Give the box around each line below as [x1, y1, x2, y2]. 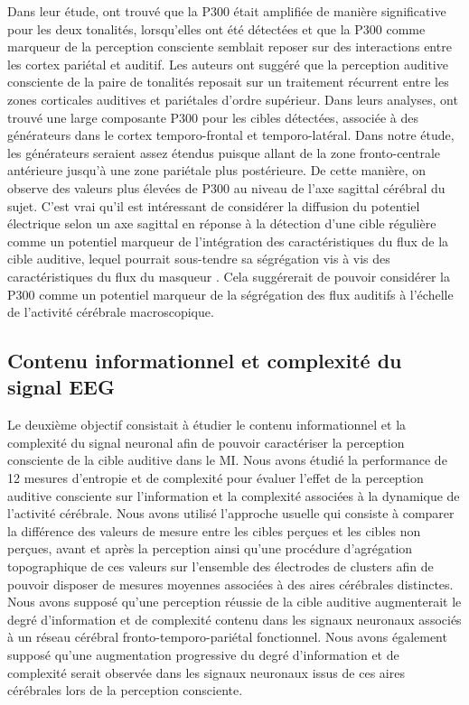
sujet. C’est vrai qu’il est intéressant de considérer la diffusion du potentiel [7, 196, 420, 215]
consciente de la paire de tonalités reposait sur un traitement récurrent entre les [7, 72, 449, 91]
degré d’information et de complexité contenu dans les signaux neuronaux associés [7, 609, 462, 628]
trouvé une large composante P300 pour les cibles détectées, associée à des [7, 107, 418, 126]
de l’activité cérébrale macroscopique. [7, 302, 214, 321]
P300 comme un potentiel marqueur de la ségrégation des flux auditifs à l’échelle [7, 284, 454, 303]
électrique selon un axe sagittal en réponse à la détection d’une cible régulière [7, 214, 436, 233]
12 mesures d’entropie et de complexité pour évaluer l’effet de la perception [7, 468, 424, 487]
